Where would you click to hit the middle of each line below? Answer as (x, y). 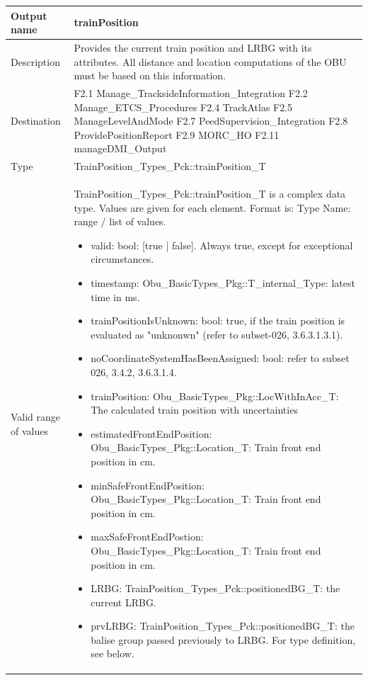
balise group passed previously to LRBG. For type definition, (223, 639)
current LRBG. (123, 602)
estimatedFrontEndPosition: (151, 433)
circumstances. (122, 259)
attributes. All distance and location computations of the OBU (210, 61)
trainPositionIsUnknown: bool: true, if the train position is (218, 321)
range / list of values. (120, 221)
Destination (36, 121)
